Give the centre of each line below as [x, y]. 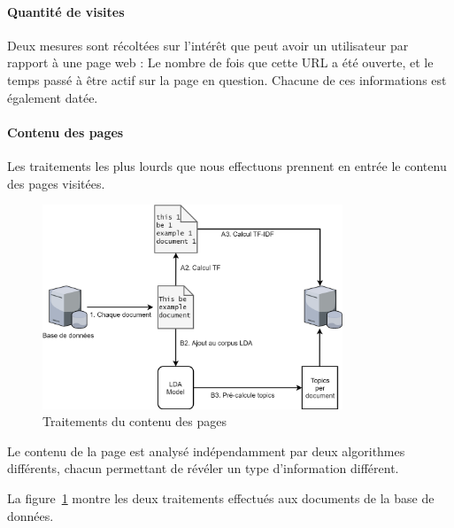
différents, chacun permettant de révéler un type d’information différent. [203, 468]
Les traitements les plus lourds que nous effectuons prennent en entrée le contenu [227, 165]
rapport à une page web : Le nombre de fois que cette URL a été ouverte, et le [220, 62]
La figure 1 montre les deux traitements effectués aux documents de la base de [221, 498]
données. [31, 515]
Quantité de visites [66, 11]
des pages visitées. [56, 183]
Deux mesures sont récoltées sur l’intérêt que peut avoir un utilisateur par [208, 45]
